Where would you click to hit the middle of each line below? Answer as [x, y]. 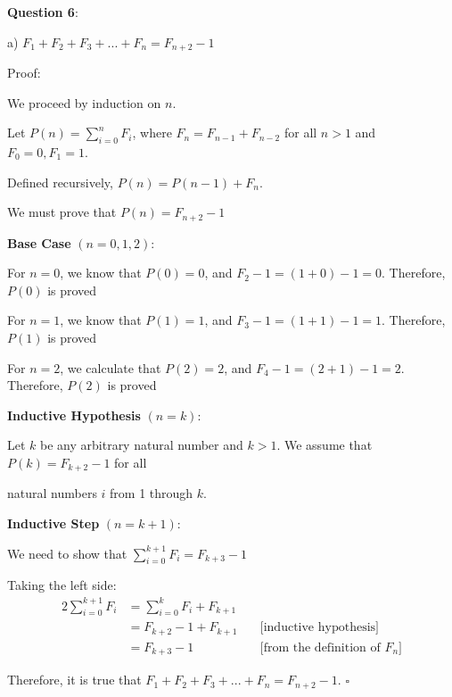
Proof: [24, 73]
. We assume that [325, 445]
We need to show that [67, 553]
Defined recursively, [60, 182]
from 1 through [152, 493]
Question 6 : [43, 12]
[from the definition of [320, 647]
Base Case [39, 242]
